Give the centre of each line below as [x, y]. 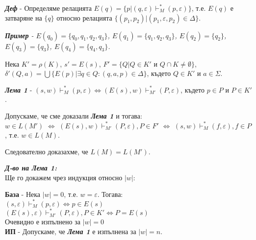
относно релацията [84, 17]
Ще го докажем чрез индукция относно [64, 177]
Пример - [19, 35]
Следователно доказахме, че [47, 151]
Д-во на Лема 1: [31, 168]
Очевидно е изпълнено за [43, 222]
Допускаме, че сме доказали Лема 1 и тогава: [74, 115]
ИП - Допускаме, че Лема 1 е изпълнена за [71, 231]
